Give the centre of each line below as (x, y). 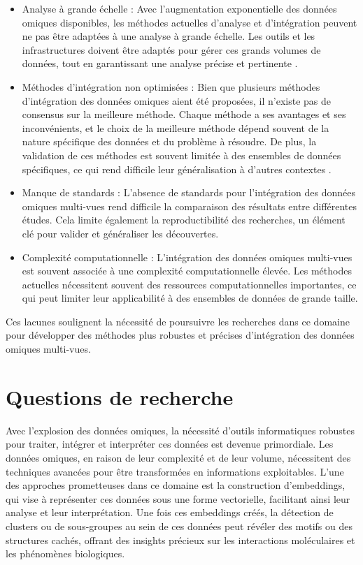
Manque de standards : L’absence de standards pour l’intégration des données (188, 192)
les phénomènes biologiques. (65, 553)
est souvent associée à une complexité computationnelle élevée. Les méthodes (187, 271)
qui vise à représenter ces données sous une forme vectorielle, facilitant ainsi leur (178, 498)
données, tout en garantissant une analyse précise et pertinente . (160, 63)
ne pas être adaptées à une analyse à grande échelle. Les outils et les (169, 36)
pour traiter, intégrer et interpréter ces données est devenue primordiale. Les (170, 444)
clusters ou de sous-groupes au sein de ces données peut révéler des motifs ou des (179, 526)
